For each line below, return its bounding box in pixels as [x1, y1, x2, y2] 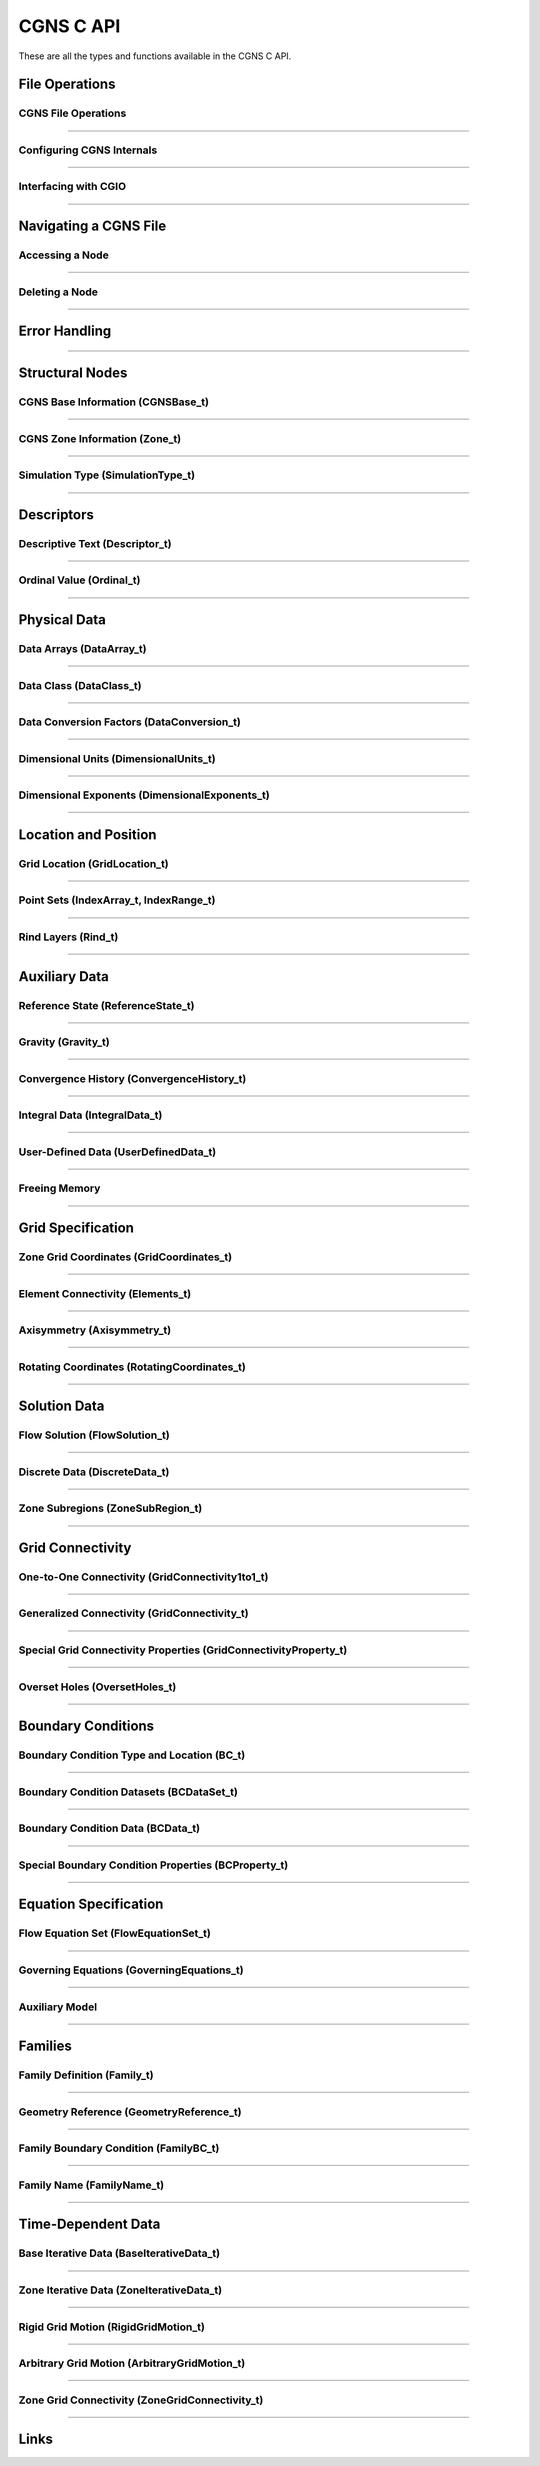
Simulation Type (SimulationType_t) [18, 468, 195, 482]
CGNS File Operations [18, 106, 127, 120]
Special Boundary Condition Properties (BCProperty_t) [18, 1858, 289, 1872]
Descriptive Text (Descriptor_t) [18, 536, 172, 550]
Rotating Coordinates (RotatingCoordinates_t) [18, 1360, 247, 1374]
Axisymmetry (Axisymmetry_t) [18, 1323, 172, 1337]
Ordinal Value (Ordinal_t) [18, 573, 141, 587]
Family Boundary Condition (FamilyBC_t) [18, 2141, 220, 2155]
